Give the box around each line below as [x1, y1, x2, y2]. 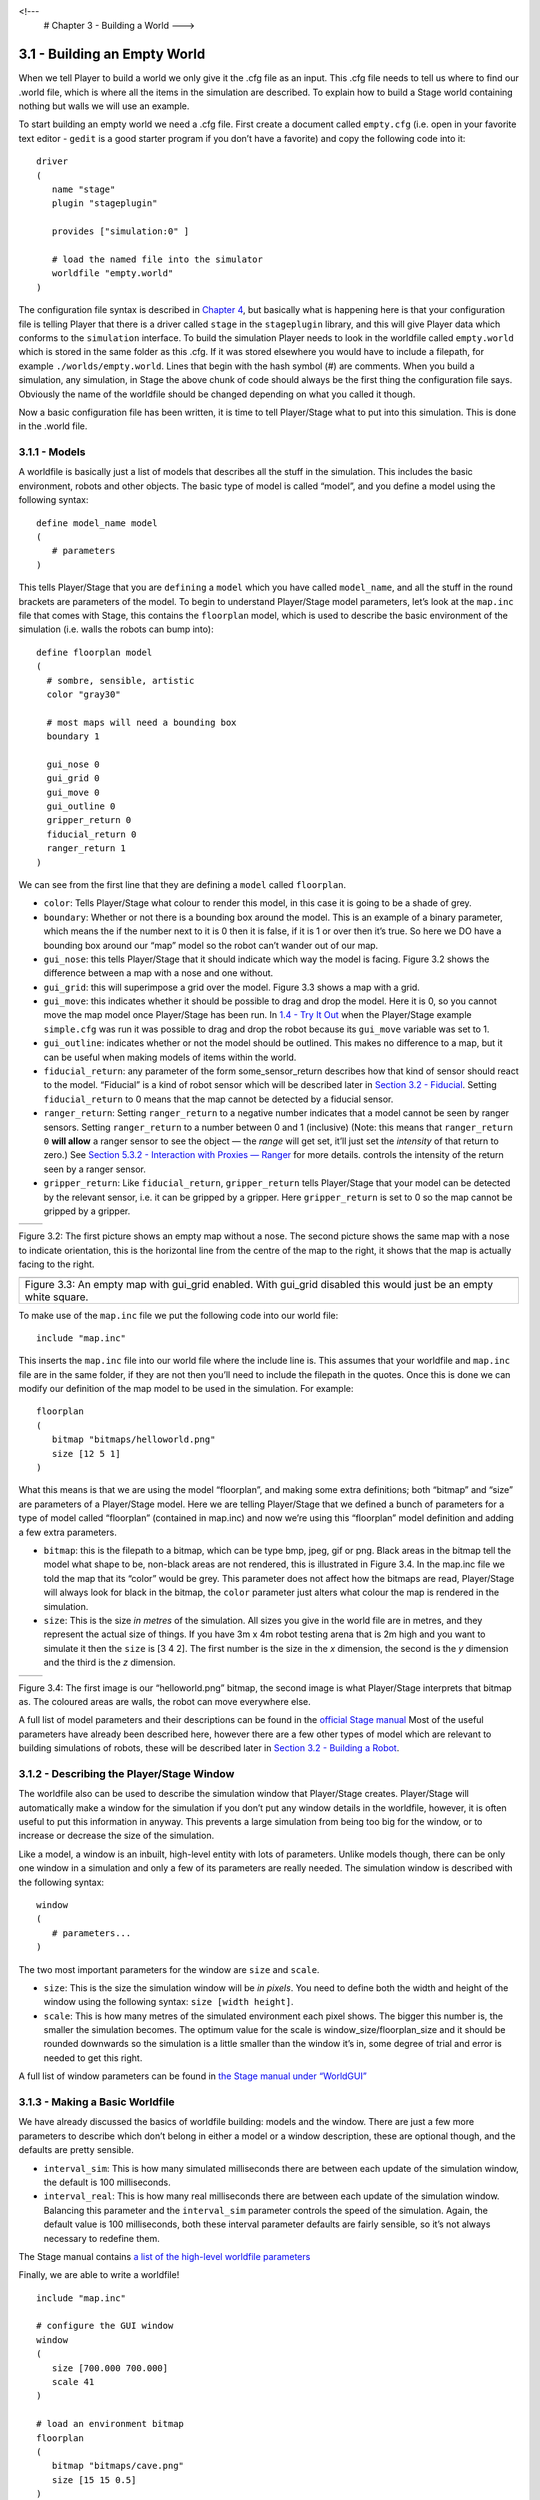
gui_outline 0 [46, 801, 116, 812]
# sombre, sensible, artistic [46, 675, 195, 686]
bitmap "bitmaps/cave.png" [51, 2460, 185, 2472]
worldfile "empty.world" [51, 268, 174, 279]
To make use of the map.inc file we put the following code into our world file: [18, 1309, 339, 1321]
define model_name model [36, 517, 158, 529]
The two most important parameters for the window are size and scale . [18, 1963, 320, 1975]
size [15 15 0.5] [51, 2474, 137, 2485]
